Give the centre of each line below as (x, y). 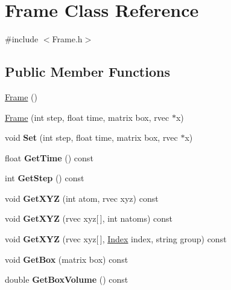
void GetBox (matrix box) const (67, 259)
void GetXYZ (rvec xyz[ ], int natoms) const (89, 218)
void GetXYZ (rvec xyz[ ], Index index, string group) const (116, 239)
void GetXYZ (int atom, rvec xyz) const (82, 198)
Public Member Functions (87, 72)
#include (22, 39)
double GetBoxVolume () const (67, 279)
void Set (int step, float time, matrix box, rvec (91, 137)
